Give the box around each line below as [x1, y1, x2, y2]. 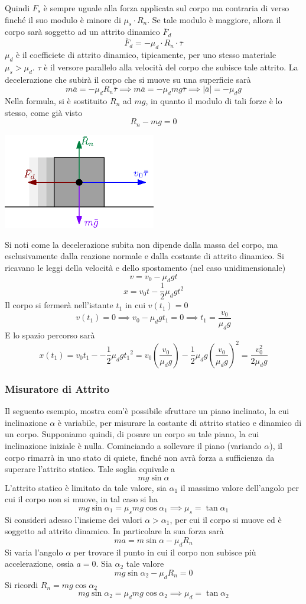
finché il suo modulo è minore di [5, 13, 121, 25]
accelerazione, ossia [5, 557, 74, 570]
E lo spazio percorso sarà [5, 328, 95, 341]
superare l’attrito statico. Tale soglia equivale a [5, 463, 175, 475]
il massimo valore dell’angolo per [180, 481, 299, 493]
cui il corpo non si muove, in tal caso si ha [5, 493, 158, 505]
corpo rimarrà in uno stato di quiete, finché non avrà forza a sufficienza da [5, 451, 275, 463]
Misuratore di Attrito [5, 381, 110, 396]
